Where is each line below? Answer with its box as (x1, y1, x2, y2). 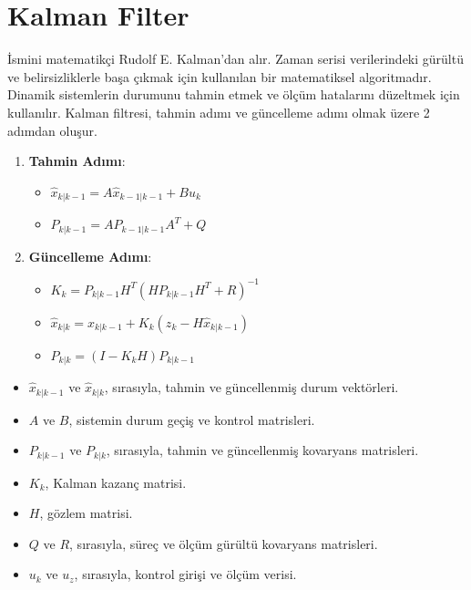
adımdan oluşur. (7, 120, 97, 140)
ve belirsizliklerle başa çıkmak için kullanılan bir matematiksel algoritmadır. (7, 67, 432, 86)
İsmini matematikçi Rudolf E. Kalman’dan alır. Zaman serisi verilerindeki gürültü (7, 49, 464, 68)
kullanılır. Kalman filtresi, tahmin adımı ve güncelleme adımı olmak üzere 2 (7, 102, 430, 121)
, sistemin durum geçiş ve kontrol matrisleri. (68, 409, 315, 429)
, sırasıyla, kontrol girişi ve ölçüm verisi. (74, 564, 297, 584)
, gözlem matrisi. (39, 503, 133, 523)
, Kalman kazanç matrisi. (45, 472, 187, 492)
